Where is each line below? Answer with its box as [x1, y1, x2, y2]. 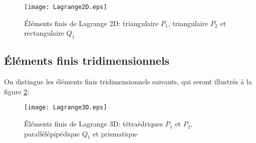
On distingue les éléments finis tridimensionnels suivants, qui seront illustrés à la [4, 76, 252, 87]
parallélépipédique [24, 128, 80, 138]
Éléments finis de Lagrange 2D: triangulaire [24, 18, 158, 28]
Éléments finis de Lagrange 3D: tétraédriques [24, 118, 163, 129]
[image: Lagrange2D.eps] [24, 4, 107, 11]
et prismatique [93, 128, 138, 138]
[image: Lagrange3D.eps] [24, 104, 107, 111]
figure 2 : [4, 86, 29, 96]
